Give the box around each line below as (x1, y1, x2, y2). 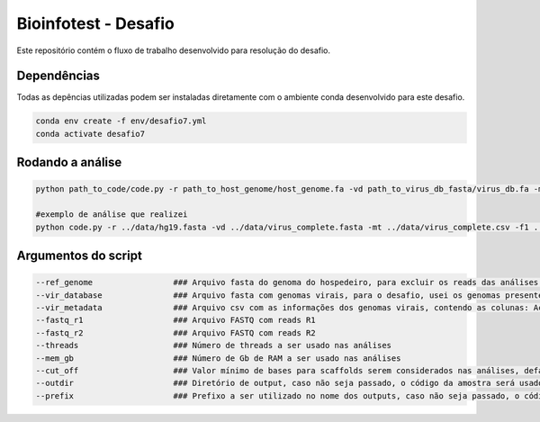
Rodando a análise (16, 155, 122, 170)
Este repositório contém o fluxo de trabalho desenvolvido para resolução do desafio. (16, 45, 331, 56)
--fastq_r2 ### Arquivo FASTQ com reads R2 (35, 328, 316, 337)
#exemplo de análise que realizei (35, 210, 188, 220)
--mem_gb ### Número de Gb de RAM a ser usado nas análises (35, 353, 401, 364)
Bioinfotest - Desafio (16, 13, 175, 33)
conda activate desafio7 (35, 129, 146, 139)
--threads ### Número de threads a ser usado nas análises (35, 340, 391, 351)
